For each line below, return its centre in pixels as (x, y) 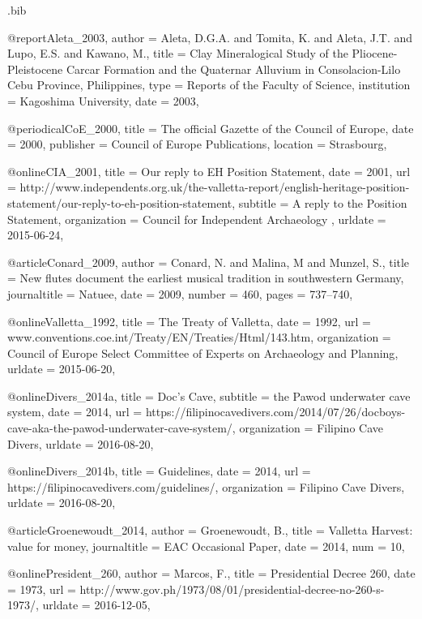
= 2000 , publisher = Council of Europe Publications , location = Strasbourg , (197, 144)
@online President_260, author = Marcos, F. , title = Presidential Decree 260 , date (211, 573)
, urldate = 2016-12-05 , (93, 605)
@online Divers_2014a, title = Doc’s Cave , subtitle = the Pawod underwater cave (209, 395)
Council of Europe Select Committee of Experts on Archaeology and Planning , (203, 352)
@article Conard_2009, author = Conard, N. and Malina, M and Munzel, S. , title (209, 262)
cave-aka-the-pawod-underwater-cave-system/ (120, 428)
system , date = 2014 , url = (75, 412)
